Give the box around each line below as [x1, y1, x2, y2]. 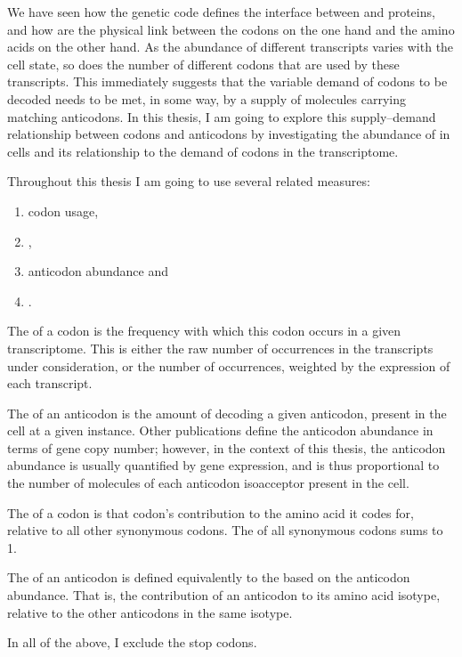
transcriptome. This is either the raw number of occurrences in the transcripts [7, 338, 434, 357]
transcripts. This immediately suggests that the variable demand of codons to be [7, 72, 448, 91]
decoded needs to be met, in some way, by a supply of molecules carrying [7, 89, 406, 108]
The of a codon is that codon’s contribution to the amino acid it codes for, [7, 503, 414, 522]
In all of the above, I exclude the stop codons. [7, 633, 257, 652]
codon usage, [28, 201, 99, 220]
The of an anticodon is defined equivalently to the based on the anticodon [7, 568, 410, 587]
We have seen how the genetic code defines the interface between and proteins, [7, 3, 435, 20]
